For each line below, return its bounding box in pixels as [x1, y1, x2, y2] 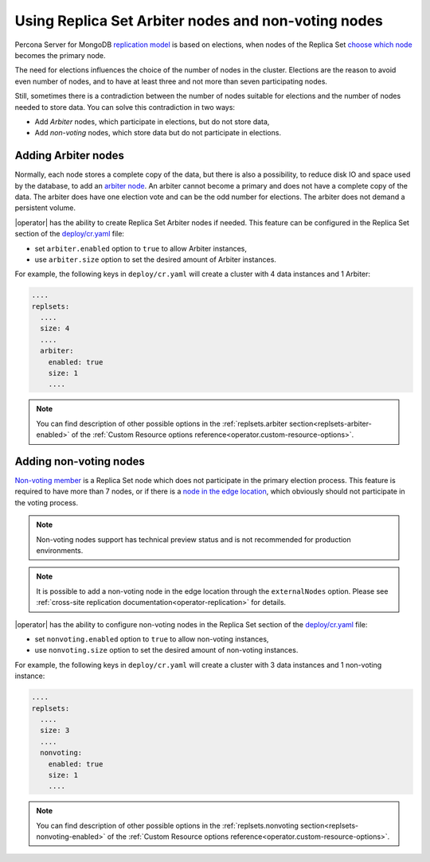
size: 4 [40, 324, 70, 333]
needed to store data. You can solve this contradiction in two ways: [14, 102, 235, 111]
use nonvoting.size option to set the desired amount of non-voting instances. [34, 646, 299, 655]
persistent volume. [14, 203, 76, 213]
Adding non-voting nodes [14, 454, 145, 468]
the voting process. [14, 497, 79, 507]
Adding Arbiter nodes [14, 149, 125, 162]
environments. [36, 546, 84, 556]
